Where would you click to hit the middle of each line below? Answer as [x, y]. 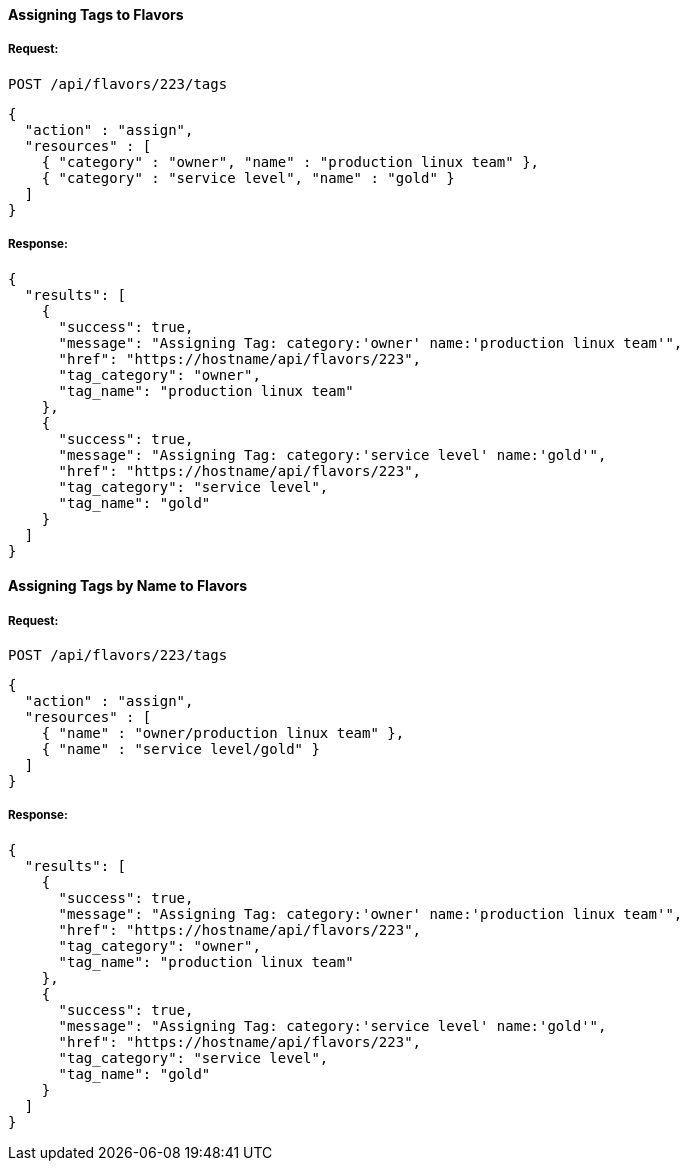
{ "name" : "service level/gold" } [180, 748]
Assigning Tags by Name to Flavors [128, 586]
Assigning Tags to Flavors [96, 14]
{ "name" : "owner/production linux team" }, [223, 732]
